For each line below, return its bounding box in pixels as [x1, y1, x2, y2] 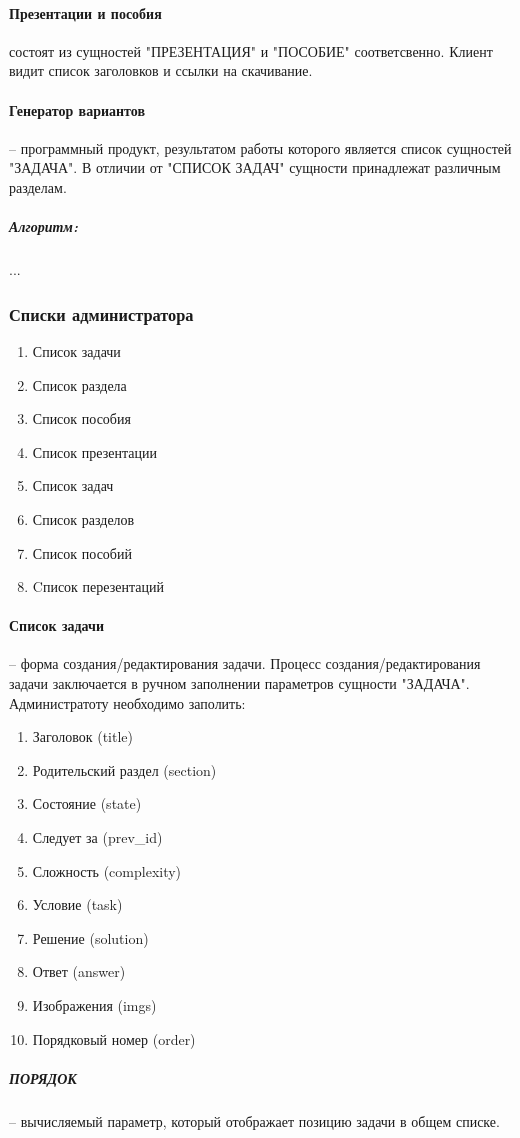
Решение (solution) [32, 927, 149, 948]
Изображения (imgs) [32, 995, 157, 1016]
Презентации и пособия [9, 2, 162, 23]
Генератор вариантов [9, 99, 145, 120]
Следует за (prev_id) [32, 827, 163, 848]
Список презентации [32, 441, 157, 462]
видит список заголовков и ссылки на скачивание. [9, 60, 313, 81]
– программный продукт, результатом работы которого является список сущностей [9, 137, 512, 158]
